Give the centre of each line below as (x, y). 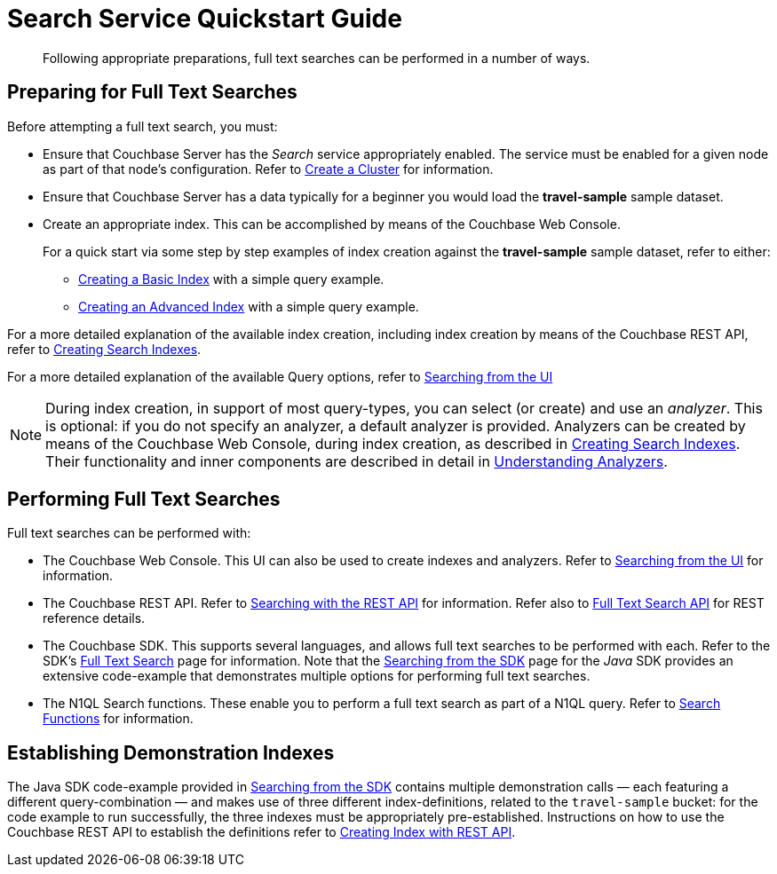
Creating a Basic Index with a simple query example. (231, 279)
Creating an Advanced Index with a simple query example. (249, 306)
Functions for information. (118, 719)
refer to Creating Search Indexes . (104, 349)
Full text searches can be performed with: (129, 533)
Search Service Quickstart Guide (205, 19)
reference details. (94, 618)
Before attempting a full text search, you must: (143, 126)
